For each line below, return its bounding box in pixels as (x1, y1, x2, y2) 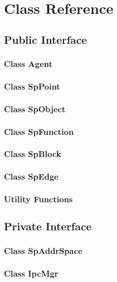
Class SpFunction (4, 125, 74, 137)
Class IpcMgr (4, 267, 58, 279)
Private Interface (4, 219, 92, 234)
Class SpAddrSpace (4, 244, 83, 256)
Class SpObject (4, 102, 66, 115)
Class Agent (4, 58, 53, 70)
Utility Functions (4, 193, 73, 205)
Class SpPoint (4, 80, 60, 92)
